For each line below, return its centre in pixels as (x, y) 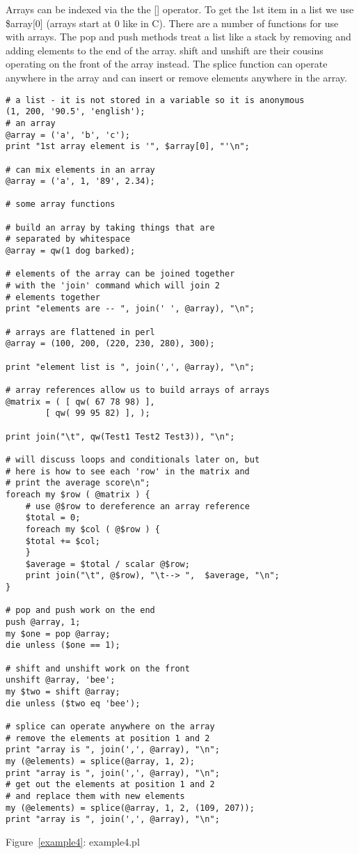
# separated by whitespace (68, 239)
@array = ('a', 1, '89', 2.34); (80, 181)
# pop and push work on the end (80, 611)
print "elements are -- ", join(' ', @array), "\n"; (130, 309)
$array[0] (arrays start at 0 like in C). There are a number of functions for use (172, 23)
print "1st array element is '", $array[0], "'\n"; (128, 147)
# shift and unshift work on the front (98, 668)
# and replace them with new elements (95, 796)
